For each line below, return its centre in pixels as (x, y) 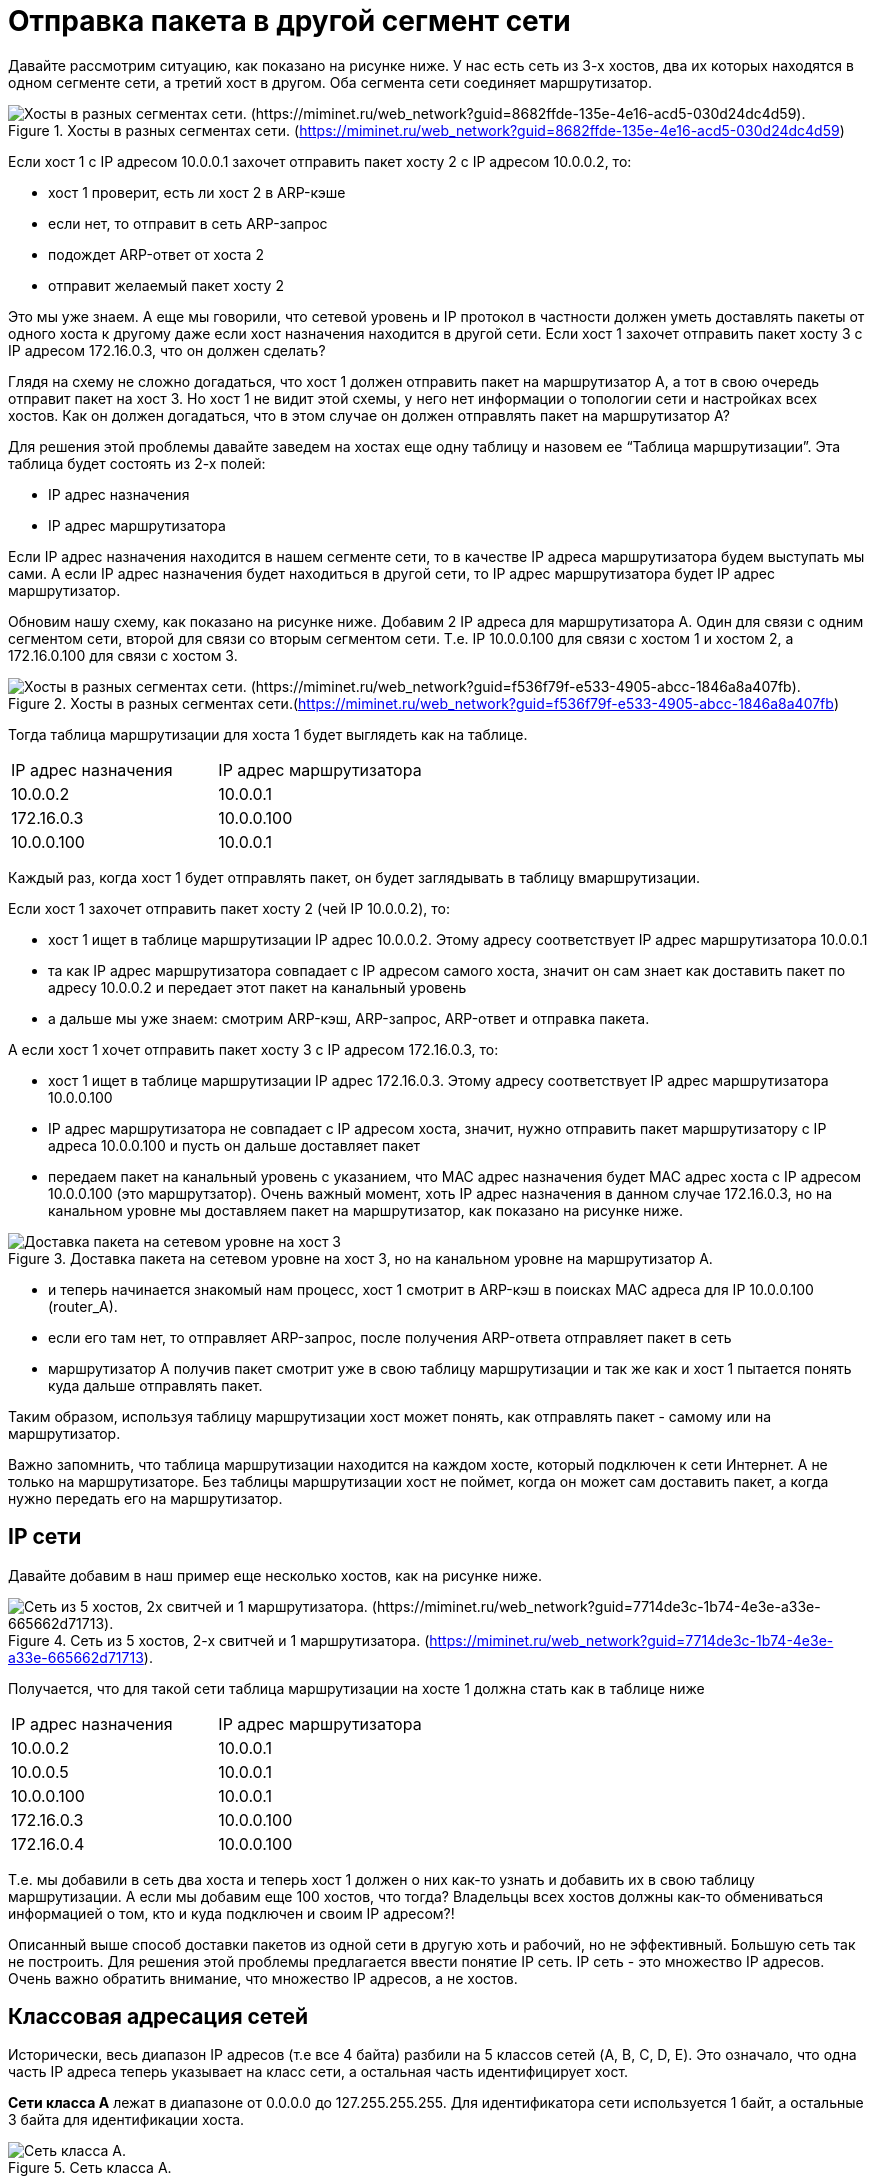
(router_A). (83, 1306)
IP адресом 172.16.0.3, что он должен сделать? (167, 350)
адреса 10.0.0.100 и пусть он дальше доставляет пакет (234, 1145)
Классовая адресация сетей (158, 2017)
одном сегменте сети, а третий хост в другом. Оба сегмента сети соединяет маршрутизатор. (330, 82)
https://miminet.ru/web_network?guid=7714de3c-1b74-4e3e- (631, 1640)
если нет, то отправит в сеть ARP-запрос (188, 223)
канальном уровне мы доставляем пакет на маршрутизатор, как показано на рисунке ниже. (366, 1210)
